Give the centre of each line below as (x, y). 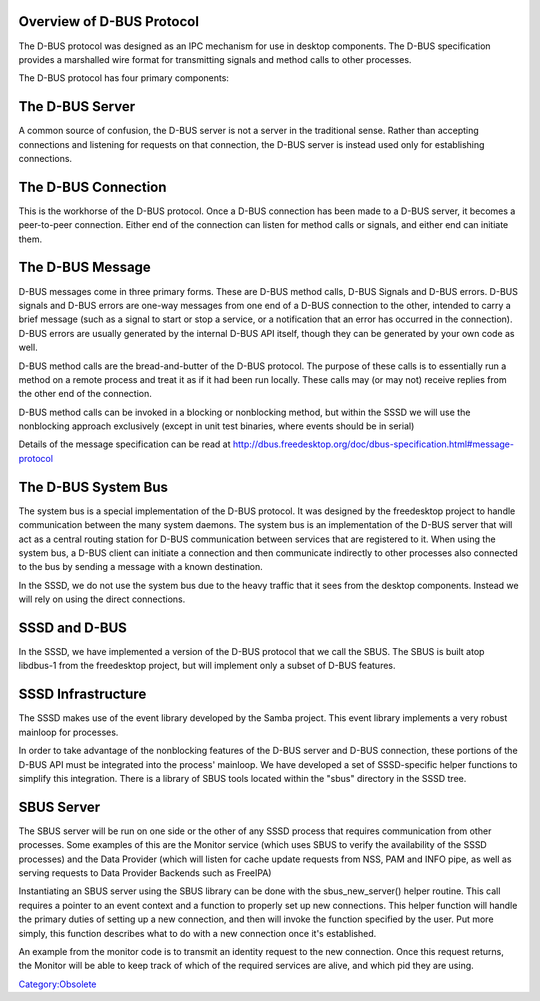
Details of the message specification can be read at (124, 444)
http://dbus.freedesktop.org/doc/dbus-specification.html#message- (373, 444)
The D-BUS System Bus (93, 486)
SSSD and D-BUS (72, 627)
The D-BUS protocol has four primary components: (124, 78)
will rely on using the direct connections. (102, 599)
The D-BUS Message (85, 267)
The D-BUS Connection (92, 186)
